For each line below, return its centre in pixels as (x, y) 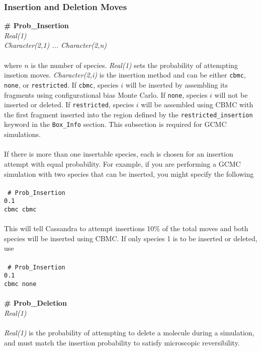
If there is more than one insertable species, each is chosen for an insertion (119, 154)
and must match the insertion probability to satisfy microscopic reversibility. (122, 342)
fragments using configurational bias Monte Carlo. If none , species (106, 94)
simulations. (22, 134)
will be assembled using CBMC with (197, 104)
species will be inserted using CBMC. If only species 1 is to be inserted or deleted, (131, 238)
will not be (231, 94)
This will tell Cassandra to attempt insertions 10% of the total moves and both (126, 228)
